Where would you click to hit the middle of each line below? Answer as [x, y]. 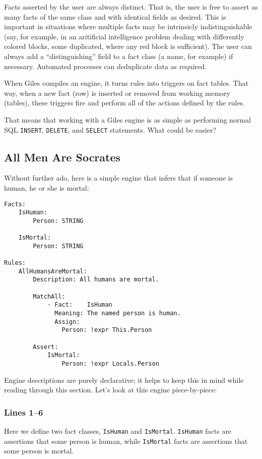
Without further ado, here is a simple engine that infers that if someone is [118, 178]
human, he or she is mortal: [47, 187]
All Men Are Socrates [62, 157]
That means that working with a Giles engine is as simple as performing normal [127, 119]
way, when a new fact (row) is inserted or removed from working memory [117, 93]
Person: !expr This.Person [107, 330]
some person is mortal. [39, 451]
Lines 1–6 [24, 412]
